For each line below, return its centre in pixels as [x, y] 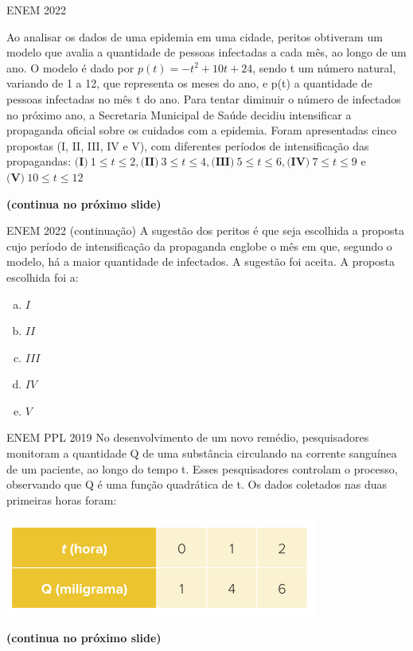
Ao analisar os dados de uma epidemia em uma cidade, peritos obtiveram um [195, 36]
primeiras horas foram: [62, 499]
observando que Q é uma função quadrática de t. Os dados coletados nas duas [197, 484]
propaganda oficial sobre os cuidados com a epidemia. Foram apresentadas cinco [202, 130]
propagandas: [39, 161]
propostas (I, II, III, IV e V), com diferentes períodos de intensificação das [188, 145]
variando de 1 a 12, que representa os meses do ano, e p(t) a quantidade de [189, 83]
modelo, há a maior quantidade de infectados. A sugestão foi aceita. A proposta [201, 261]
